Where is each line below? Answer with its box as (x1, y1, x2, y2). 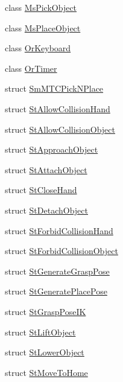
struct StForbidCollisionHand (5, 224, 113, 237)
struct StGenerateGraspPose (5, 264, 110, 277)
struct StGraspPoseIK (5, 305, 86, 317)
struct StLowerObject (5, 346, 84, 358)
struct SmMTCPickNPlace (5, 82, 104, 95)
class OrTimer (5, 62, 57, 74)
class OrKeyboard (5, 42, 71, 54)
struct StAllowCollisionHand (5, 102, 110, 115)
